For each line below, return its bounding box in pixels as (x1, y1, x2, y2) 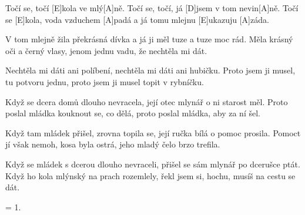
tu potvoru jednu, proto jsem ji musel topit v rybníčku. (5, 75, 204, 88)
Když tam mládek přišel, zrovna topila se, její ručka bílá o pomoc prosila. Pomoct (5, 126, 301, 139)
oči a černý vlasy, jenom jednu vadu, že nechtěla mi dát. (5, 44, 207, 56)
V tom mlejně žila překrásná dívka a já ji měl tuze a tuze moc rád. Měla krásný (5, 33, 293, 45)
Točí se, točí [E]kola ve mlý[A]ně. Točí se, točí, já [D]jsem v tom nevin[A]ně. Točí (5, 2, 299, 14)
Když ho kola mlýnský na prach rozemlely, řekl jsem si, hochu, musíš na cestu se (5, 169, 296, 182)
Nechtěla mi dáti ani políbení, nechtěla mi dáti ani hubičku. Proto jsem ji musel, (5, 64, 296, 76)
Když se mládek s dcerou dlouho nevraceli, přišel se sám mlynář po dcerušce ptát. (5, 157, 300, 170)
